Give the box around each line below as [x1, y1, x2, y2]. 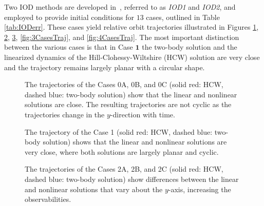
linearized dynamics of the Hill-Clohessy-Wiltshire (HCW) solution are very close [4, 51, 260, 62]
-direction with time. [110, 109, 175, 119]
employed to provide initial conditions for [4, 11, 134, 22]
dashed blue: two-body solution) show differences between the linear [25, 173, 239, 184]
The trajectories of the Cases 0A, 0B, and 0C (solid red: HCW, [25, 79, 223, 90]
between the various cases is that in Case [4, 42, 133, 52]
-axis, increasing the [168, 183, 231, 194]
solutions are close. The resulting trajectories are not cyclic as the [25, 99, 232, 110]
